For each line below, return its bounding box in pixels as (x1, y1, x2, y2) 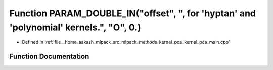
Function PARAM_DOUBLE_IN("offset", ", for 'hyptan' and (9, 8, 256, 19)
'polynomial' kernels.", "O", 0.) (9, 22, 141, 33)
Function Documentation (9, 52, 89, 61)
